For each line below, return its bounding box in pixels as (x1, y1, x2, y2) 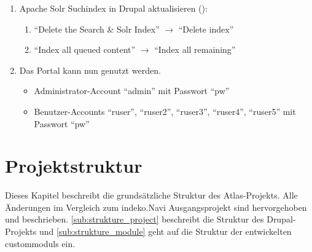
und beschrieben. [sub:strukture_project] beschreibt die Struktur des (5, 213, 264, 226)
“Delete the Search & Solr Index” (34, 22, 160, 35)
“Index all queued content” (34, 43, 136, 56)
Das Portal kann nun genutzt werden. (19, 63, 161, 76)
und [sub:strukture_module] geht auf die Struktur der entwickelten (39, 225, 292, 238)
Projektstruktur (5, 153, 142, 178)
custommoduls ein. (5, 237, 76, 250)
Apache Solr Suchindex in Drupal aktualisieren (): (19, 2, 208, 14)
